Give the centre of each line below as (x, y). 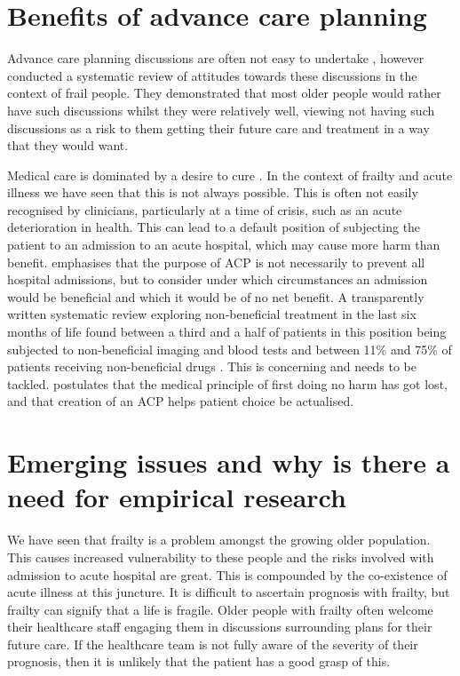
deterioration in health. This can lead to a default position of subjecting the (214, 227)
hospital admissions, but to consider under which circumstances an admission (218, 279)
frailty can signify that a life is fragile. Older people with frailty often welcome (220, 609)
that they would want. (68, 145)
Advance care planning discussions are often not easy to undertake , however (216, 58)
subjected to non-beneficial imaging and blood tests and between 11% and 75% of (230, 349)
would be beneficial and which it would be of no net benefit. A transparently (216, 296)
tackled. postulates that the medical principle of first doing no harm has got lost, (227, 383)
